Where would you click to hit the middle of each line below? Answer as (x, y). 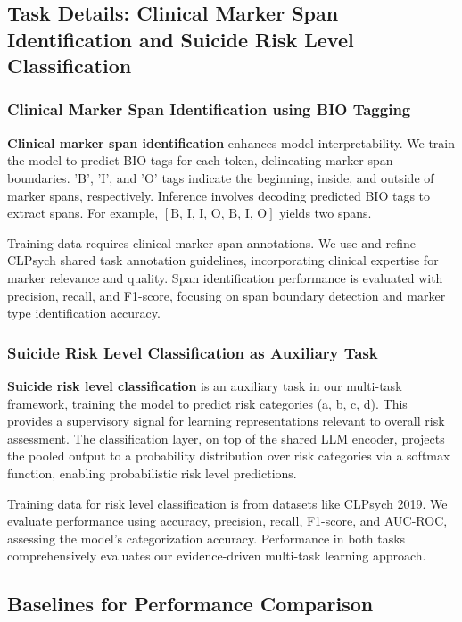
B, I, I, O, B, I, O (219, 215)
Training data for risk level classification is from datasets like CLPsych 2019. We (227, 503)
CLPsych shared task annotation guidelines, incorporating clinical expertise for (223, 260)
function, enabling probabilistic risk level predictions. (152, 473)
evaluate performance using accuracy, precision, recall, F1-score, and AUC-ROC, (227, 521)
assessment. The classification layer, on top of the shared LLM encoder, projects (226, 438)
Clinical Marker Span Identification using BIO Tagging (209, 109)
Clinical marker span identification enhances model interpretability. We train (231, 142)
